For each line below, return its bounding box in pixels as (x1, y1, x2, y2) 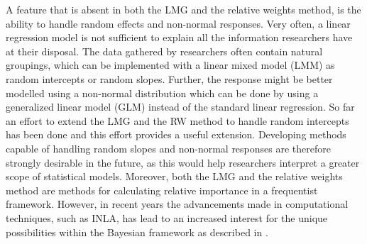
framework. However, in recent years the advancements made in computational (6, 196, 349, 211)
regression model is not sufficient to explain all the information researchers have (6, 30, 353, 45)
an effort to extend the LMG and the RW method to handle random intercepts (6, 113, 349, 128)
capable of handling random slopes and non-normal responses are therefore (6, 140, 331, 155)
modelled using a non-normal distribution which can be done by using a (6, 85, 319, 100)
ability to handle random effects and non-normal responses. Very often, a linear (6, 16, 351, 30)
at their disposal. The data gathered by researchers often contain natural (6, 43, 323, 58)
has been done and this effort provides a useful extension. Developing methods (6, 127, 346, 142)
